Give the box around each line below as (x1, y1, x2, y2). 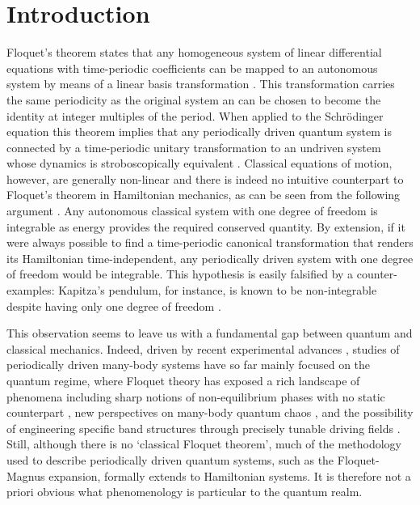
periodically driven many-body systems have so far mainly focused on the (6, 356, 371, 373)
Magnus (6, 467, 45, 484)
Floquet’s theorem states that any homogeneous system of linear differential (6, 44, 382, 61)
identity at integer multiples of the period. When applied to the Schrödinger (6, 107, 384, 124)
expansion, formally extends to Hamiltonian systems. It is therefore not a (48, 467, 411, 484)
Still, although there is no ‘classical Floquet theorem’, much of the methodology (6, 435, 401, 452)
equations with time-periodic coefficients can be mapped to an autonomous (6, 59, 378, 76)
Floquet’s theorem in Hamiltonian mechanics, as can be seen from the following (6, 186, 401, 203)
